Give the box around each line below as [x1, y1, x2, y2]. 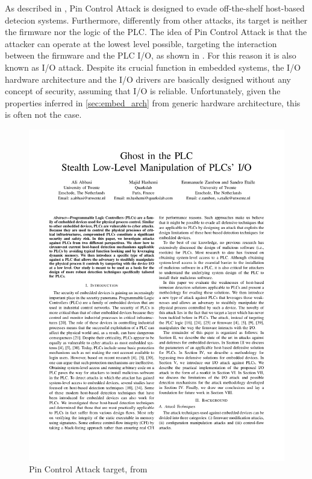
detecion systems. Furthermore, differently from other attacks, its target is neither [5, 13, 308, 26]
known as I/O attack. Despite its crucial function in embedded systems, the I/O [5, 60, 301, 73]
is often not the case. [5, 108, 82, 121]
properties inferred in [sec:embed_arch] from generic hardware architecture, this [5, 96, 301, 109]
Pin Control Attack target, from [29, 463, 148, 475]
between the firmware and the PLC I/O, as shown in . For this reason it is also [5, 49, 296, 62]
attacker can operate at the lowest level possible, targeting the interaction [5, 37, 277, 50]
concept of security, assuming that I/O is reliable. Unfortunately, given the [5, 85, 281, 97]
